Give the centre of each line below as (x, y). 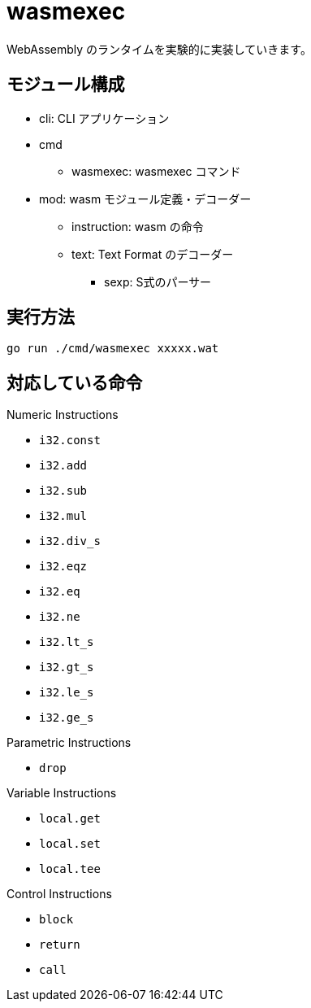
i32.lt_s (67, 642)
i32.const (70, 441)
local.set (70, 844)
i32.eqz (63, 567)
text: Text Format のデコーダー (153, 254)
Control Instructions (59, 894)
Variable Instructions (62, 793)
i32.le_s (67, 693)
